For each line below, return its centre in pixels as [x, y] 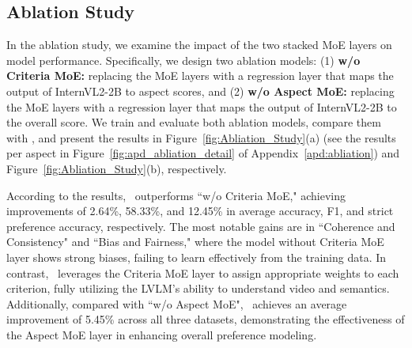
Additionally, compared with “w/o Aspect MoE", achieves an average [177, 303]
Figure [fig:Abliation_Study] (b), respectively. [117, 168]
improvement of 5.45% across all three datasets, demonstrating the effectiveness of [206, 319]
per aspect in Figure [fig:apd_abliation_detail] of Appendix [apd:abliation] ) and [203, 153]
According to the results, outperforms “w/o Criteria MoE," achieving [176, 195]
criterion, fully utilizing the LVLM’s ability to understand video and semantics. [198, 288]
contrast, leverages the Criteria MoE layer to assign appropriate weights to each [203, 272]
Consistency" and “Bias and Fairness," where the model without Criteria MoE [195, 242]
